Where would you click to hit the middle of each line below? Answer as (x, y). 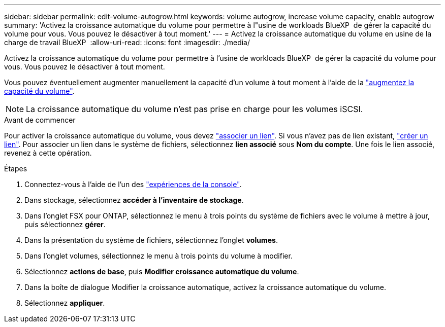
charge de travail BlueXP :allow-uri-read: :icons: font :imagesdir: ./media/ (127, 42)
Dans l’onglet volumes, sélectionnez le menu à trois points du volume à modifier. (158, 256)
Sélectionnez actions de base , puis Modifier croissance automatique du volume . (162, 271)
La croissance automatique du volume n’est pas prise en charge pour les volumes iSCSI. (195, 109)
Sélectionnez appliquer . (65, 303)
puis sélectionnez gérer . (65, 224)
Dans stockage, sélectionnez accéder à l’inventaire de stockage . (134, 200)
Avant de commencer (40, 120)
